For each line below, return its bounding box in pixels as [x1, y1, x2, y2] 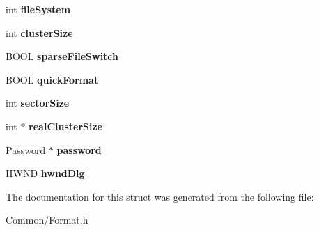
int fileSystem [6, 2, 71, 16]
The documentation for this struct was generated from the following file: [6, 189, 314, 203]
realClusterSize [29, 118, 103, 133]
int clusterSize [6, 25, 73, 40]
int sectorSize [6, 95, 70, 110]
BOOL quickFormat [6, 72, 99, 86]
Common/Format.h [6, 212, 88, 227]
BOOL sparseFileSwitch [6, 49, 119, 63]
